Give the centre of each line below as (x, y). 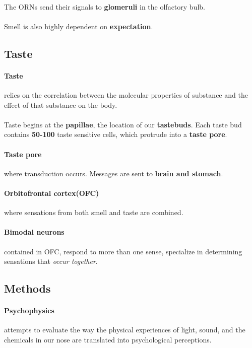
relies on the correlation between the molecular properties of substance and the (126, 94)
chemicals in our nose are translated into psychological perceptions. (108, 339)
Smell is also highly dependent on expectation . (79, 26)
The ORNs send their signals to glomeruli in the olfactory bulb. (105, 6)
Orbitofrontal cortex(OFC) (52, 193)
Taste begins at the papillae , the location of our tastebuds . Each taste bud (123, 124)
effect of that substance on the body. (61, 105)
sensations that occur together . (51, 261)
